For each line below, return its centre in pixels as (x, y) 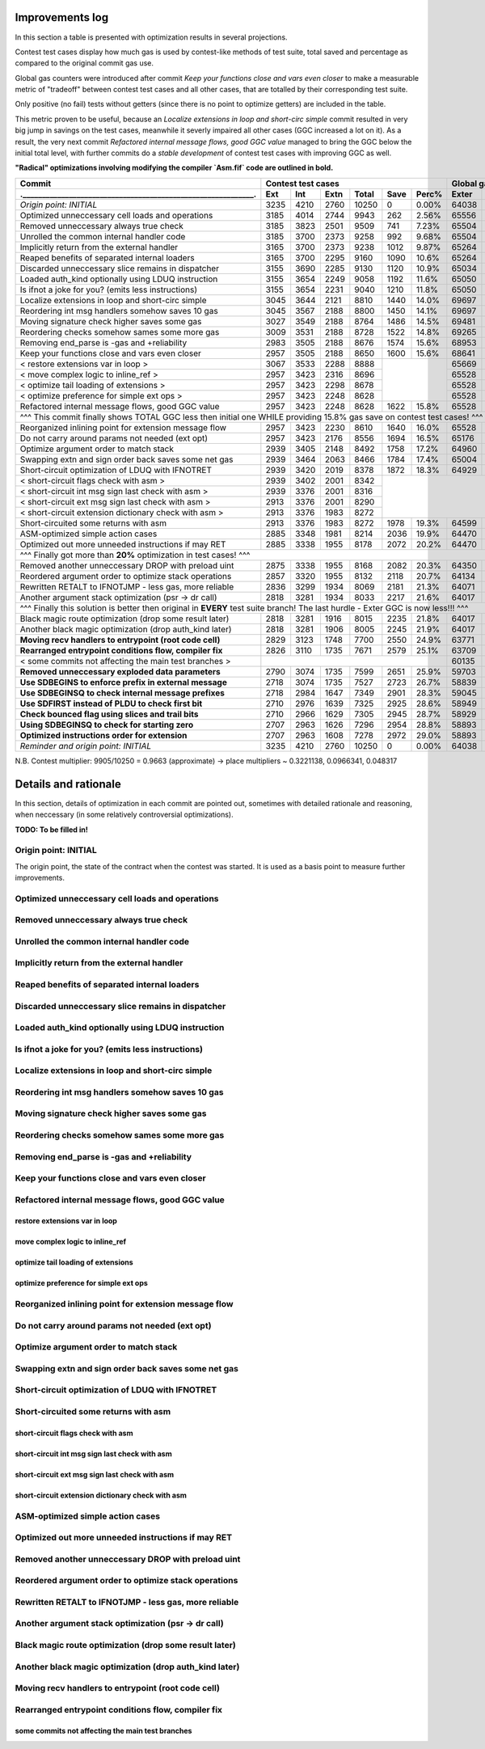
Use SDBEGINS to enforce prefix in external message (124, 682)
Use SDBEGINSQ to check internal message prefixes (122, 693)
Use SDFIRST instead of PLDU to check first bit (111, 703)
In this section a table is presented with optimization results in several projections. (151, 37)
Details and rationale (68, 784)
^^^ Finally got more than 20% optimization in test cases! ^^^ (135, 555)
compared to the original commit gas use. (84, 63)
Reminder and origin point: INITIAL (86, 746)
